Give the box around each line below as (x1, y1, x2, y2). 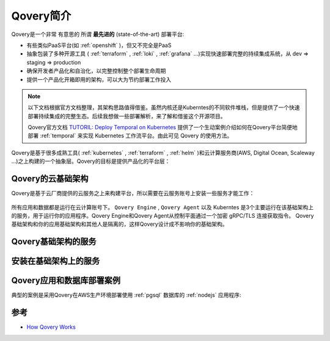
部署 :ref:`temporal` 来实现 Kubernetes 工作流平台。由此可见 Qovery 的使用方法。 (28, 132, 233, 140)
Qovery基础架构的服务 (11, 237, 97, 247)
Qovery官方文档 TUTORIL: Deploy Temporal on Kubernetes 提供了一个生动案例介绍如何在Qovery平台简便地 (28, 124, 298, 131)
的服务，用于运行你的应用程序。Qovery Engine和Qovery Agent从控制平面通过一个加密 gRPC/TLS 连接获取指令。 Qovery (11, 212, 314, 219)
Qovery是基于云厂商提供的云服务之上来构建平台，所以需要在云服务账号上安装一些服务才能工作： (11, 190, 255, 197)
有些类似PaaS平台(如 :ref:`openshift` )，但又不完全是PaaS (26, 41, 172, 49)
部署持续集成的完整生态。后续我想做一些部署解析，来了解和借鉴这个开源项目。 (28, 112, 226, 120)
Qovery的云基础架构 (11, 174, 89, 184)
